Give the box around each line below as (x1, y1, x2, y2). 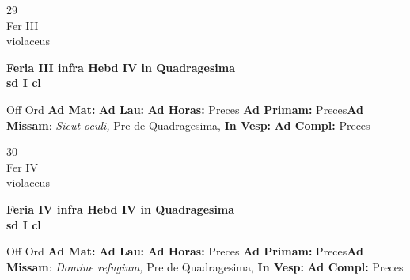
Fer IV (6, 158, 38, 175)
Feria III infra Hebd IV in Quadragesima (6, 59, 236, 75)
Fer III (6, 17, 39, 33)
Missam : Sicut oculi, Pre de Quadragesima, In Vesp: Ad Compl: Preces (6, 116, 370, 133)
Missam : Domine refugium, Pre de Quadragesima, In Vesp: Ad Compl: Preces (6, 258, 404, 274)
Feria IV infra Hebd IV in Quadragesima (6, 200, 235, 217)
